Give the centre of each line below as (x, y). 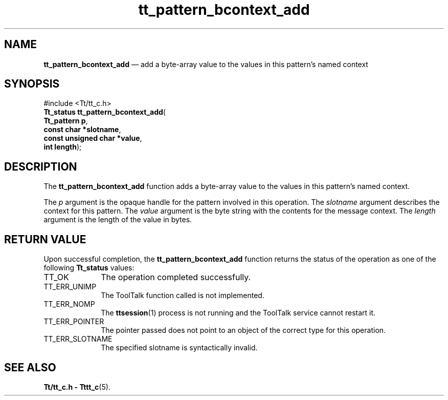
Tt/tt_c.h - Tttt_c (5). (77, 387)
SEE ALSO (30, 367)
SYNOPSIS (32, 84)
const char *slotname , (82, 130)
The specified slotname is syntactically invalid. (179, 348)
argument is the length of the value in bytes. (118, 220)
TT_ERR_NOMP (69, 304)
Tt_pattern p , (66, 121)
